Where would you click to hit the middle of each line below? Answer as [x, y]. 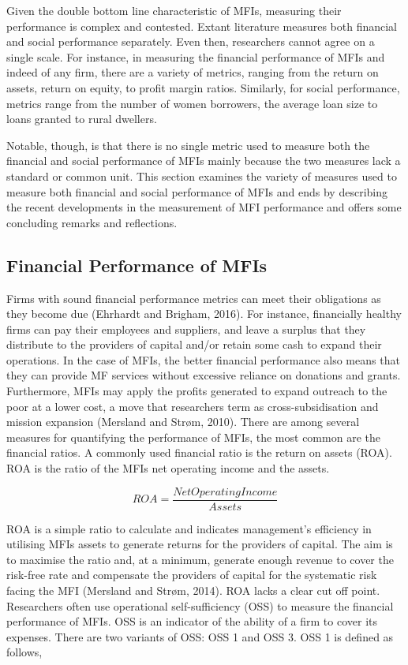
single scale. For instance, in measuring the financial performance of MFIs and [196, 56]
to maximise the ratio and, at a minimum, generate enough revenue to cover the [200, 559]
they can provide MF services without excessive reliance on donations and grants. [204, 375]
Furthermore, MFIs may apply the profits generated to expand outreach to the [197, 391]
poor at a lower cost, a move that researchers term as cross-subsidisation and [193, 406]
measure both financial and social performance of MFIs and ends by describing [197, 191]
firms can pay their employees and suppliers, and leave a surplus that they [186, 329]
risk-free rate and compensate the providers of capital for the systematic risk [192, 575]
